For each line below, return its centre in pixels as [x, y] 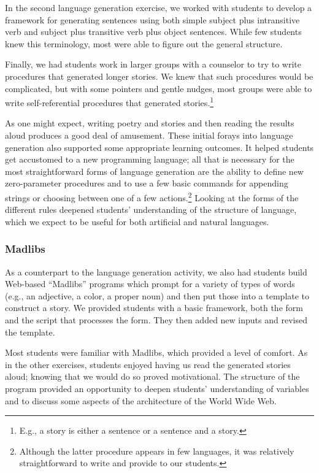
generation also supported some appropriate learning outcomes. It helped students [159, 147]
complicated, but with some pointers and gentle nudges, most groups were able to [159, 88]
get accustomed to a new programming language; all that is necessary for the [150, 159]
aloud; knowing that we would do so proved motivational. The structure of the [152, 376]
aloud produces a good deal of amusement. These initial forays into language [149, 135]
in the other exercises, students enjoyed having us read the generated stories [148, 364]
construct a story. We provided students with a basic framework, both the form [154, 308]
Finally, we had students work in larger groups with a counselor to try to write [153, 64]
